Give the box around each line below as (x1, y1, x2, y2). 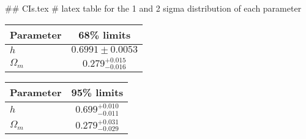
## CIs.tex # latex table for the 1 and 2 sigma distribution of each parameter (5, 2, 302, 14)
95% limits (71, 85, 124, 100)
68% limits (78, 27, 131, 42)
